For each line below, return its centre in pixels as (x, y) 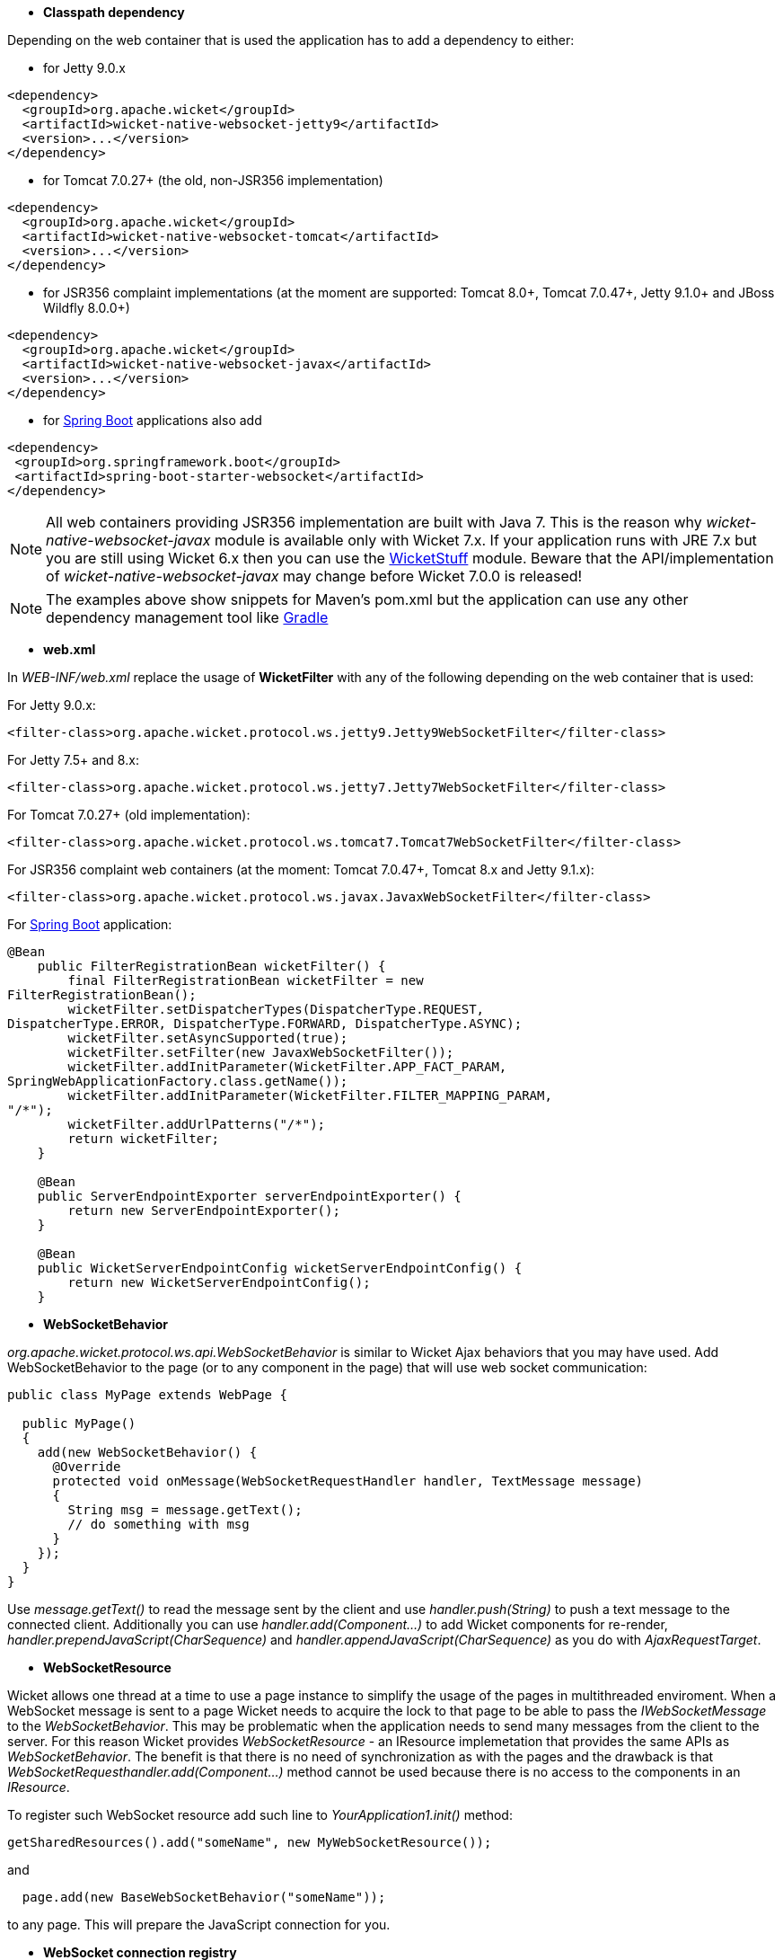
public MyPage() (79, 1423)
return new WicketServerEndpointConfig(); (219, 1282)
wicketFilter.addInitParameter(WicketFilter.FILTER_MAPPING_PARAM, (310, 1095)
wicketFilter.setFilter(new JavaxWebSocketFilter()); (261, 1052)
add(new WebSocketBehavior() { (147, 1452)
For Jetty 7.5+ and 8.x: (73, 760)
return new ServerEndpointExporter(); (204, 1211)
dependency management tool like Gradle (187, 617)
